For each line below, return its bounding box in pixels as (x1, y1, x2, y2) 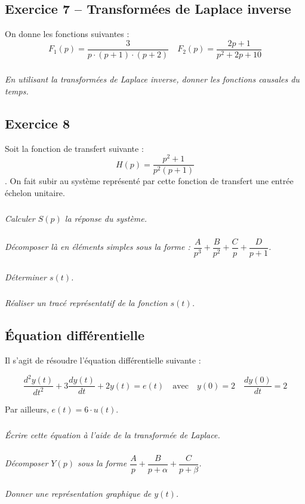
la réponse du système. (64, 212, 147, 224)
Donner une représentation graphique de (5, 487, 152, 499)
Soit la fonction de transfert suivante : (5, 142, 144, 154)
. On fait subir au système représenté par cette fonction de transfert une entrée (5, 175, 294, 187)
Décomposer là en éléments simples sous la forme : (5, 240, 190, 253)
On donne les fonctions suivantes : (5, 28, 130, 40)
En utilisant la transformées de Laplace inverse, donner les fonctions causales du (5, 73, 300, 85)
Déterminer (5, 271, 47, 283)
